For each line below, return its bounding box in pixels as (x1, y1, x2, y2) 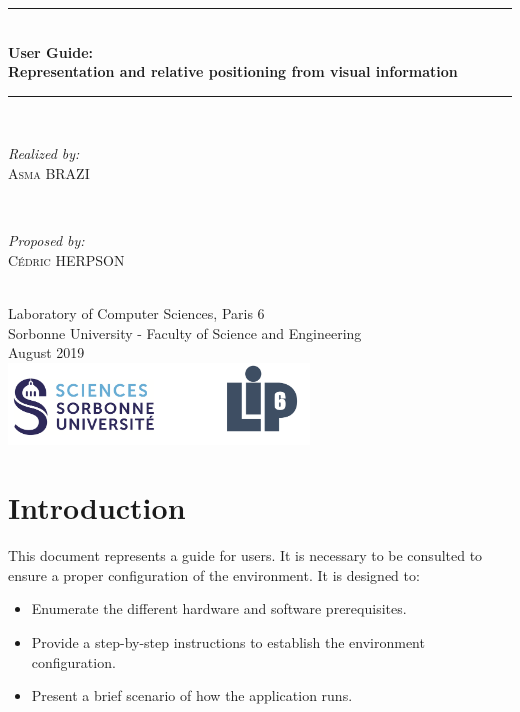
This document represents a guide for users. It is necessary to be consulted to (8, 545, 483, 566)
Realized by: (8, 143, 80, 164)
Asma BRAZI (8, 162, 90, 183)
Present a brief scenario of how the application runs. (31, 685, 353, 706)
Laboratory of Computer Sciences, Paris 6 (8, 302, 265, 323)
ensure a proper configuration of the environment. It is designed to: (8, 564, 420, 585)
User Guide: (8, 41, 93, 62)
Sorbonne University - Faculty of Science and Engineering (8, 322, 362, 343)
